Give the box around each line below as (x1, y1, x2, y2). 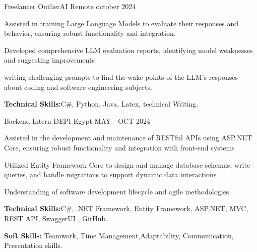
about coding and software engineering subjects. (4, 81, 152, 92)
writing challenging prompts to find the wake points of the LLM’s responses (4, 71, 238, 82)
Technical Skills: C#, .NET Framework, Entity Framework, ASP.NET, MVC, (4, 203, 248, 214)
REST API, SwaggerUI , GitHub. (4, 213, 108, 223)
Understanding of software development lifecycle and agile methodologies (4, 186, 229, 196)
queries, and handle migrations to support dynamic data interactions (4, 169, 217, 180)
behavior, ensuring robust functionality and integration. (4, 28, 176, 38)
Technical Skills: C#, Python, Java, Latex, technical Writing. (4, 98, 199, 109)
